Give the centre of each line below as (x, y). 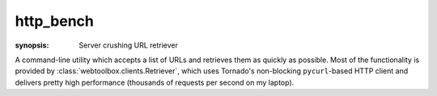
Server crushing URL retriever (128, 45)
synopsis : (32, 45)
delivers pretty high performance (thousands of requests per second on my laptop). (155, 82)
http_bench (55, 21)
